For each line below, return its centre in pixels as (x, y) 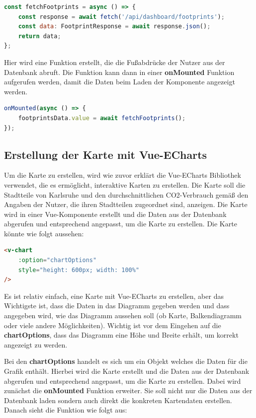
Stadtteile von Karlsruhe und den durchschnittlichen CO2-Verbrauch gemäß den (126, 194)
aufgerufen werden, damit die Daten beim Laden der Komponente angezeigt (120, 82)
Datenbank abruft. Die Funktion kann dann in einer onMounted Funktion (119, 72)
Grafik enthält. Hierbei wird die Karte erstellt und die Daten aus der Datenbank (127, 371)
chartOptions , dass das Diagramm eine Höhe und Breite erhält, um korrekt (121, 335)
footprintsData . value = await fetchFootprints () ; (102, 118)
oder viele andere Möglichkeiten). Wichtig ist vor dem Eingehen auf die (113, 325)
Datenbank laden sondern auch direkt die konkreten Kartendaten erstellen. (118, 400)
